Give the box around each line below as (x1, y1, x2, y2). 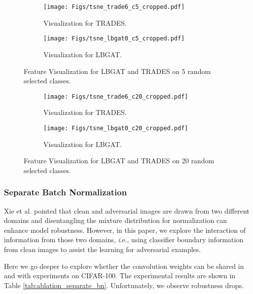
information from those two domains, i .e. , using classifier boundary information (4, 234, 244, 245)
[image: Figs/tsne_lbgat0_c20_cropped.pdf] (43, 124, 188, 132)
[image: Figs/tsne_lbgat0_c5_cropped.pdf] (43, 35, 185, 42)
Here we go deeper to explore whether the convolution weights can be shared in (4, 260, 244, 271)
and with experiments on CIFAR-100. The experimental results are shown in (4, 270, 236, 281)
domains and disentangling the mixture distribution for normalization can (4, 215, 227, 225)
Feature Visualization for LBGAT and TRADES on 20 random (24, 155, 215, 166)
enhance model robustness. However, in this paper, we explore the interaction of (4, 224, 246, 235)
